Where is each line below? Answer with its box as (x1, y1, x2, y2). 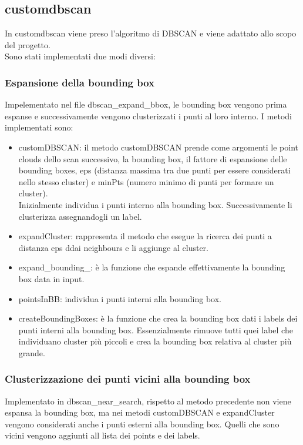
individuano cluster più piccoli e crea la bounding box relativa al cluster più (18, 335, 292, 347)
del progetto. (5, 38, 51, 51)
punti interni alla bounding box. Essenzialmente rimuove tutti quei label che (18, 323, 293, 336)
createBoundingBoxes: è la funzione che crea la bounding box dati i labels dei (18, 312, 298, 324)
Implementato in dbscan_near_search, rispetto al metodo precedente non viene (5, 394, 291, 407)
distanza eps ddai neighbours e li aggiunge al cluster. (18, 241, 208, 253)
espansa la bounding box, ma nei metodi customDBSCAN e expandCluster (5, 406, 275, 419)
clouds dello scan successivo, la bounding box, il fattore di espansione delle (18, 152, 287, 165)
